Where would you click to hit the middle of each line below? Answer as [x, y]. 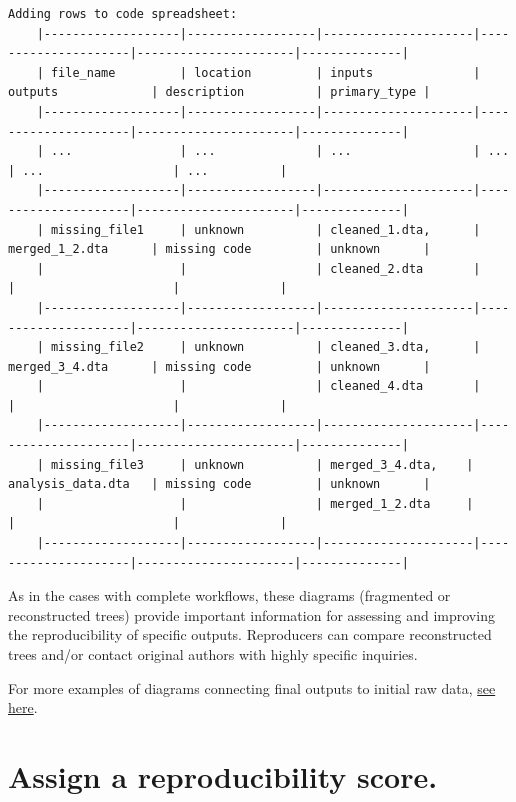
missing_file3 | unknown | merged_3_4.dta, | [262, 464]
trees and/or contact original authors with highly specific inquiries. [213, 654]
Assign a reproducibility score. [223, 775]
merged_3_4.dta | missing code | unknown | [219, 366]
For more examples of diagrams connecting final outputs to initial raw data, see [252, 687]
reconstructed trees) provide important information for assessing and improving [251, 614]
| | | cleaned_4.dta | [258, 386]
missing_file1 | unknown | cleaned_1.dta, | [265, 229]
